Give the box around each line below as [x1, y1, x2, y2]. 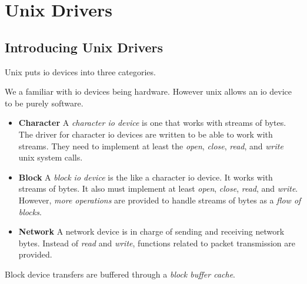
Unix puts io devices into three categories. [5, 65, 156, 78]
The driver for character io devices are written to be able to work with [18, 128, 273, 140]
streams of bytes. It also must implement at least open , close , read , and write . [18, 182, 298, 195]
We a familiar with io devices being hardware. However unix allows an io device [5, 85, 292, 98]
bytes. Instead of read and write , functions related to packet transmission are [18, 236, 295, 249]
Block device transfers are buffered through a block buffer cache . [5, 268, 236, 280]
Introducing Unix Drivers [5, 38, 163, 56]
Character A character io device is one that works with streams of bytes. [18, 116, 286, 129]
